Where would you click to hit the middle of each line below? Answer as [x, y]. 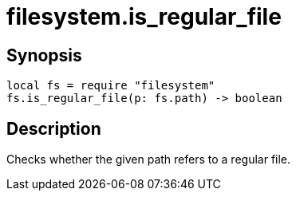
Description [54, 128]
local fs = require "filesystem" [111, 86]
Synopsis [44, 55]
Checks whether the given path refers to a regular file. [149, 160]
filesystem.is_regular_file [144, 17]
